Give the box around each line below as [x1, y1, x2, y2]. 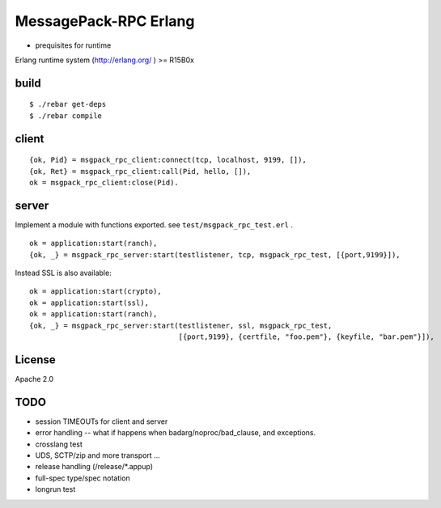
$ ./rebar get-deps [29, 99, 107, 109]
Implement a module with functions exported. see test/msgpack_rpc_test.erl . [15, 219, 293, 230]
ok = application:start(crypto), [29, 287, 162, 296]
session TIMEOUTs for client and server [35, 417, 168, 426]
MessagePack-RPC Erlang [15, 12, 195, 30]
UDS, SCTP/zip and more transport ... [35, 450, 161, 460]
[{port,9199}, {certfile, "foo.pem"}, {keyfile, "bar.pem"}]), [178, 332, 435, 341]
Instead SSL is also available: [15, 268, 112, 277]
